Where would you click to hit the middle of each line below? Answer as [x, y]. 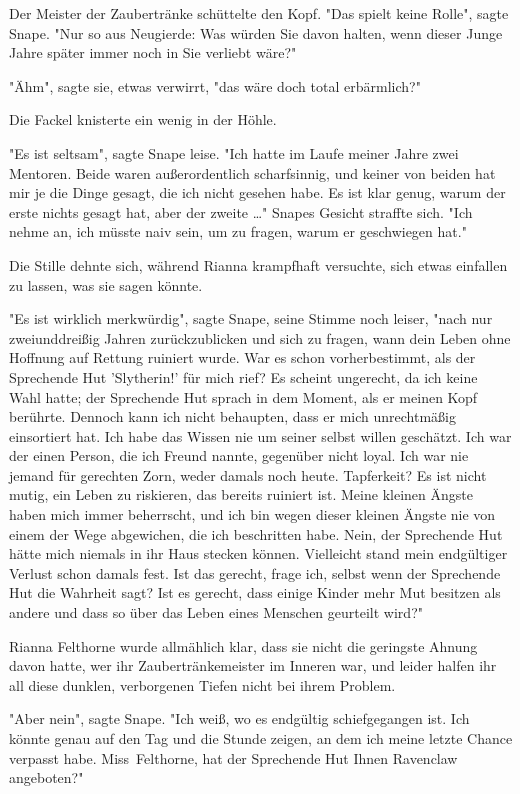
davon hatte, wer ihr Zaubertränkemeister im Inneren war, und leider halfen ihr [253, 665]
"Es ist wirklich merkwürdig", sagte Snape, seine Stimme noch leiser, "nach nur [251, 318]
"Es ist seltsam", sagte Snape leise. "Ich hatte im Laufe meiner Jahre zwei [234, 152]
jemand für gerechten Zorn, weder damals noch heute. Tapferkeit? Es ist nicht [248, 474]
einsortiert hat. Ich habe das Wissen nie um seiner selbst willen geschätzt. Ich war [260, 435]
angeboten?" [46, 777]
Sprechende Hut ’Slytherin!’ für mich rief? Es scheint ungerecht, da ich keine [243, 376]
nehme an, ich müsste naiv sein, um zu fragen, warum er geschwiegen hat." [238, 231]
